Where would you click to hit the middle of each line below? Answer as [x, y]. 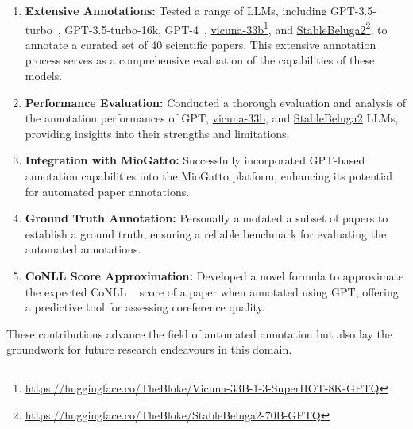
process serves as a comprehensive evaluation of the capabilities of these [200, 60]
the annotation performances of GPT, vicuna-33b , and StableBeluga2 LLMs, [212, 118]
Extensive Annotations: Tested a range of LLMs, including [176, 10]
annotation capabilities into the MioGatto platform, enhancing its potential [208, 176]
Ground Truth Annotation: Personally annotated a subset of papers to [206, 218]
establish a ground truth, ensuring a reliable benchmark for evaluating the [206, 233]
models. [44, 76]
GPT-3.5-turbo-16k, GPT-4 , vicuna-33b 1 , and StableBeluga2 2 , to [226, 28]
